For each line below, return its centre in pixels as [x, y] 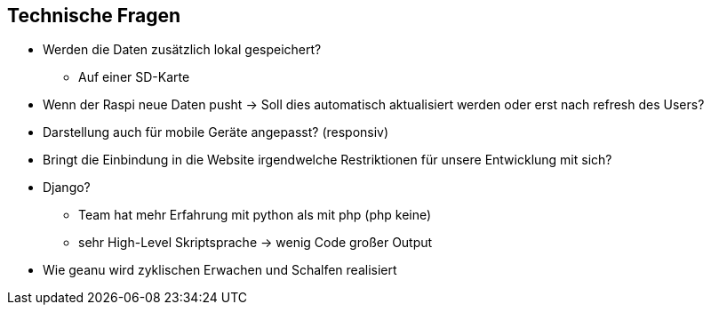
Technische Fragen [94, 16]
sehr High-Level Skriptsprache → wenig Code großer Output [256, 243]
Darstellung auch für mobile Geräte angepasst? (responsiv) [216, 132]
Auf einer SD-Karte [134, 77]
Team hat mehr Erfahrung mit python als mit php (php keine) [255, 215]
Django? [67, 188]
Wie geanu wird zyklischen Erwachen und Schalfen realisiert [220, 270]
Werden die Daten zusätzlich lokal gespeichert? [182, 50]
